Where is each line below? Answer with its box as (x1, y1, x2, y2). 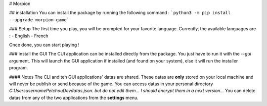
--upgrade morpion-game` (9, 17, 69, 22)
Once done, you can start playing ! (9, 42, 80, 48)
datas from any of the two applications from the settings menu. (9, 95, 138, 101)
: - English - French (9, 33, 48, 39)
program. (9, 65, 28, 71)
